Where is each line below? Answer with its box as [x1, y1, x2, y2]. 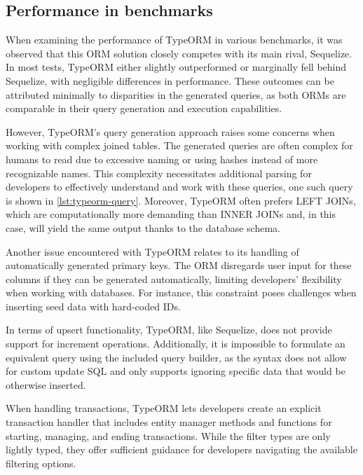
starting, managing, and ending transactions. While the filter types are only [6, 428, 331, 443]
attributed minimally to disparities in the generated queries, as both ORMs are [6, 87, 346, 102]
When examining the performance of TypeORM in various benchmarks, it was [6, 32, 343, 47]
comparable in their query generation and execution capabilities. [6, 101, 282, 116]
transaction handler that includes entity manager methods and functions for [6, 415, 332, 429]
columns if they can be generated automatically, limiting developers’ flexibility [6, 271, 342, 286]
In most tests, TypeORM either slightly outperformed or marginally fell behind [6, 60, 347, 74]
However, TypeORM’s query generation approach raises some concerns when [6, 124, 335, 139]
